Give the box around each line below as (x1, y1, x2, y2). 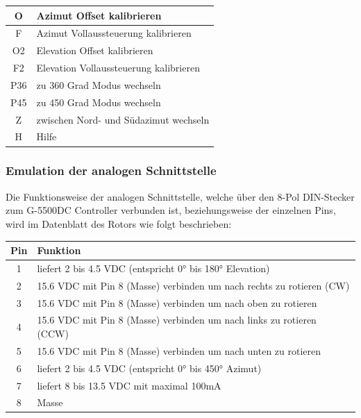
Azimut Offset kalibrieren (36, 8, 162, 22)
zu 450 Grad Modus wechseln (36, 94, 161, 109)
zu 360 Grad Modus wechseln (36, 77, 161, 92)
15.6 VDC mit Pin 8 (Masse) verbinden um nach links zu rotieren (37, 312, 317, 327)
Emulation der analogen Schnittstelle (6, 162, 217, 179)
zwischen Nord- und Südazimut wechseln (36, 112, 210, 126)
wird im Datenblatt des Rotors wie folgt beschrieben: (6, 216, 232, 231)
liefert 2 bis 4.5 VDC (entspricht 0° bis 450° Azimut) (37, 360, 262, 375)
